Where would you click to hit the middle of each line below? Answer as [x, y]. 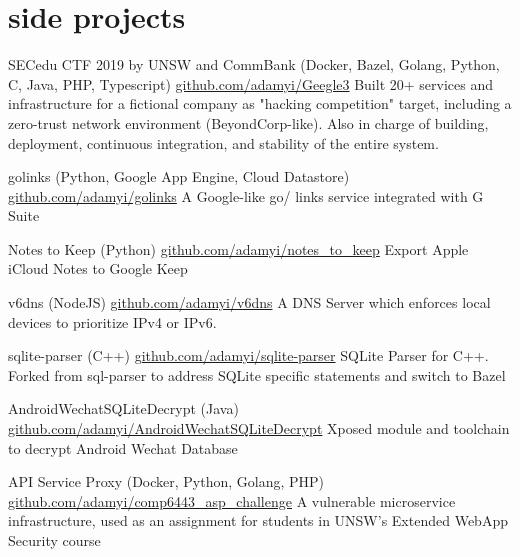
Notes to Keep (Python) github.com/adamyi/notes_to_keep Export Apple [238, 248]
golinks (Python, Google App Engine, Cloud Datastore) [179, 176]
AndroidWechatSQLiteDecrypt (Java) [123, 408]
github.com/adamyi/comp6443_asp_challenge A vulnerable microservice [232, 500]
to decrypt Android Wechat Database [123, 447]
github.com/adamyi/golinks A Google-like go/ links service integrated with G [246, 195]
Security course [54, 540]
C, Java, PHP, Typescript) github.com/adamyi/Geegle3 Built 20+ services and [250, 83]
